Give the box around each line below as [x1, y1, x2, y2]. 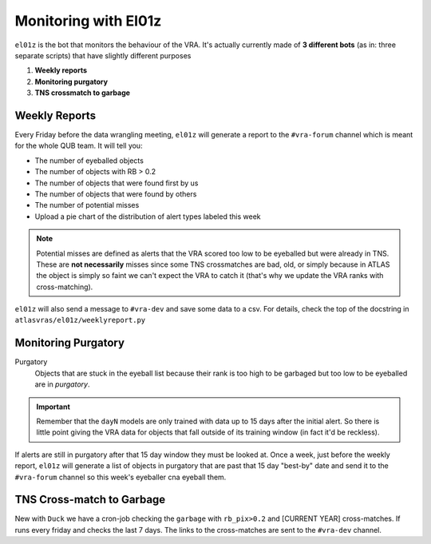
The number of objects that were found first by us [34, 178, 199, 188]
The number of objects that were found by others [34, 189, 197, 199]
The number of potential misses [34, 201, 140, 210]
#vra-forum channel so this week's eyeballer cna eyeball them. [14, 472, 227, 482]
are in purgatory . [34, 379, 90, 389]
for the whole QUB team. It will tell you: [14, 141, 143, 151]
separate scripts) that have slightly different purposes [14, 50, 192, 60]
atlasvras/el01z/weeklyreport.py [14, 316, 146, 325]
